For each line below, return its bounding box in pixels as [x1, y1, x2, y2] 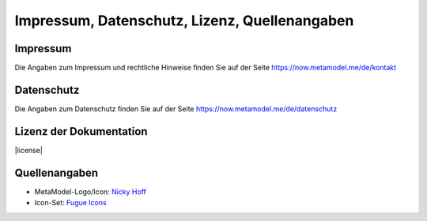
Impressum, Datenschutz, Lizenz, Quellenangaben [14, 12, 354, 29]
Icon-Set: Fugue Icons [34, 198, 107, 208]
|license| [14, 145, 43, 155]
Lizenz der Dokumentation [14, 125, 148, 138]
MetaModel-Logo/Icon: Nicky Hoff [34, 186, 146, 197]
